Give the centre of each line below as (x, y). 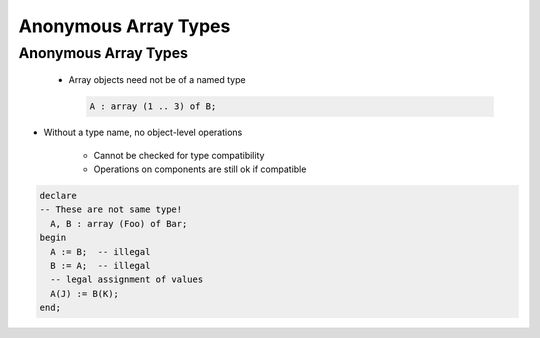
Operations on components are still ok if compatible (200, 169)
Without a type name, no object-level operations (143, 132)
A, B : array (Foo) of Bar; (119, 223)
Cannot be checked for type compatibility (179, 155)
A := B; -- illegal (100, 251)
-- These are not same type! (111, 209)
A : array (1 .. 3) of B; (153, 106)
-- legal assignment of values (127, 279)
